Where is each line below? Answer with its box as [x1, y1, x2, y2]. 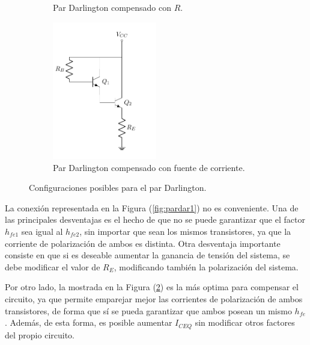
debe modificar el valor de [5, 260, 100, 273]
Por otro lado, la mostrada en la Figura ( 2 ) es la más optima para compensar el [5, 281, 299, 293]
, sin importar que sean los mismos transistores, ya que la [79, 225, 291, 238]
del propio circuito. [5, 328, 74, 341]
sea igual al [21, 225, 63, 238]
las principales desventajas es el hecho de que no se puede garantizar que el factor [5, 213, 305, 226]
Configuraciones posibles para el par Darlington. [29, 181, 207, 194]
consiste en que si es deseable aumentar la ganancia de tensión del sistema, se [5, 249, 290, 261]
